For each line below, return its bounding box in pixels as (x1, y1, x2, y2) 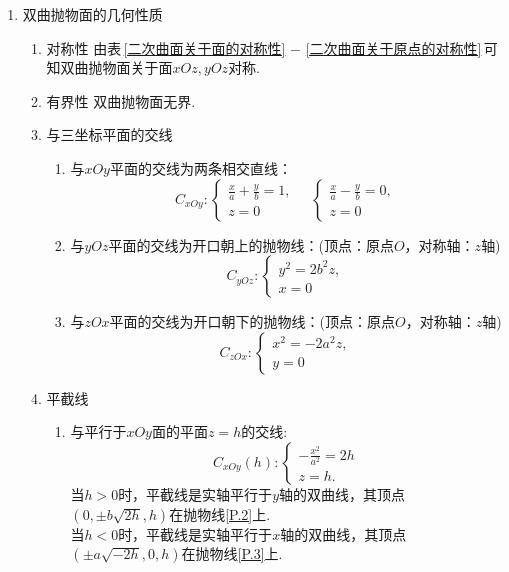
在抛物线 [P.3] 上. (181, 543, 283, 564)
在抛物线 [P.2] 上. (169, 503, 271, 524)
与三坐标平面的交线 (46, 124, 173, 145)
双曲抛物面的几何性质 (22, 4, 163, 24)
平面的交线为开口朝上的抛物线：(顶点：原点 (108, 234, 394, 255)
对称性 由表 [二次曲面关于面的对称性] (46, 37, 286, 58)
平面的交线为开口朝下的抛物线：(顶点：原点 (109, 311, 396, 332)
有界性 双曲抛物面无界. (46, 90, 196, 111)
